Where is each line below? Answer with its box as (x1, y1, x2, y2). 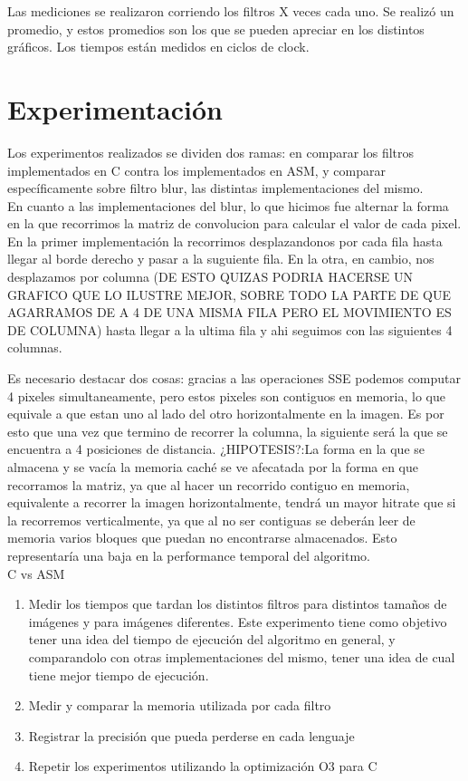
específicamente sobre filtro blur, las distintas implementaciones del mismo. (7, 178, 424, 198)
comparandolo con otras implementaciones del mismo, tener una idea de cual (28, 647, 455, 666)
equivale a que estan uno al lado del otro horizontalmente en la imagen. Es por (7, 404, 444, 423)
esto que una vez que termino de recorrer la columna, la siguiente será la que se (7, 421, 448, 440)
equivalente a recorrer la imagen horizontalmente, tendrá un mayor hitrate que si (7, 493, 456, 512)
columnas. (7, 338, 62, 357)
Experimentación (7, 90, 223, 127)
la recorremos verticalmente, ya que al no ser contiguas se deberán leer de (7, 510, 415, 529)
